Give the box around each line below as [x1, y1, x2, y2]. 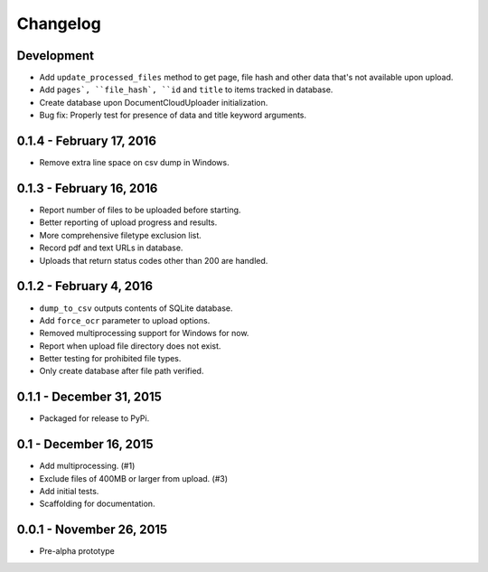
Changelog [16, 14, 101, 33]
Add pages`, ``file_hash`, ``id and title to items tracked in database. [39, 84, 333, 95]
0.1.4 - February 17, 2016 [16, 134, 157, 149]
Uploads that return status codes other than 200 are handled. [39, 255, 268, 266]
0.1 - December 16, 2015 [16, 436, 154, 452]
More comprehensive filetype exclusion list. [39, 230, 202, 240]
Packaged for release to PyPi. [39, 413, 150, 424]
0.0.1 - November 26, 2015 [16, 522, 168, 538]
